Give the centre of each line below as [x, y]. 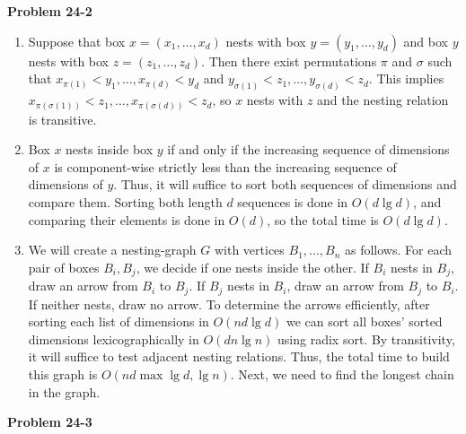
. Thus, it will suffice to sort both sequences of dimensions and [285, 184]
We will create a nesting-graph [112, 250]
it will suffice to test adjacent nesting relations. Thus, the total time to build [239, 356]
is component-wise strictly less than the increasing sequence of [225, 166]
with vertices [249, 250]
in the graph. [64, 391]
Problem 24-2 [50, 11]
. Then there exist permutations [289, 61]
